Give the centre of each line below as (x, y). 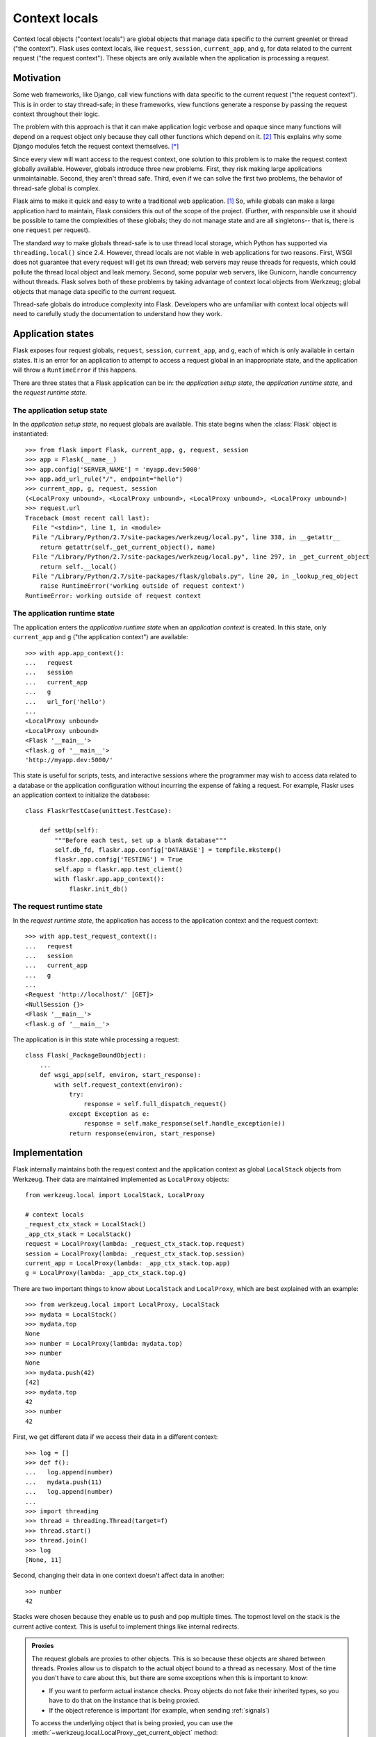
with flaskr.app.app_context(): (109, 879)
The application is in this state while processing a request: (96, 1039)
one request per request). (51, 230)
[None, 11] (44, 1559)
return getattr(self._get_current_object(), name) (128, 547)
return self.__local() (78, 567)
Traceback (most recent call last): (88, 518)
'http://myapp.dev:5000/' (70, 760)
